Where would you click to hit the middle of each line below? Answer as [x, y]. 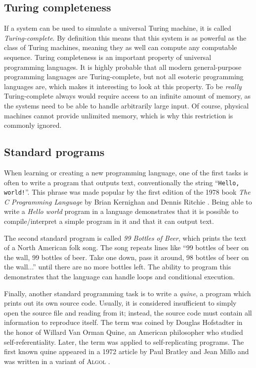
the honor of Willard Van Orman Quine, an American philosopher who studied [124, 332]
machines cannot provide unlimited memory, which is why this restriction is [119, 115]
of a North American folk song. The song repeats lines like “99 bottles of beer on [127, 247]
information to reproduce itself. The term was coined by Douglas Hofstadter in [123, 322]
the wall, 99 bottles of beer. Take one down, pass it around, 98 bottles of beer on [127, 257]
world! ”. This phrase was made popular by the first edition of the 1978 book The [127, 192]
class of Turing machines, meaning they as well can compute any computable [121, 47]
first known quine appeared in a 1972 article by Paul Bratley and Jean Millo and [127, 351]
